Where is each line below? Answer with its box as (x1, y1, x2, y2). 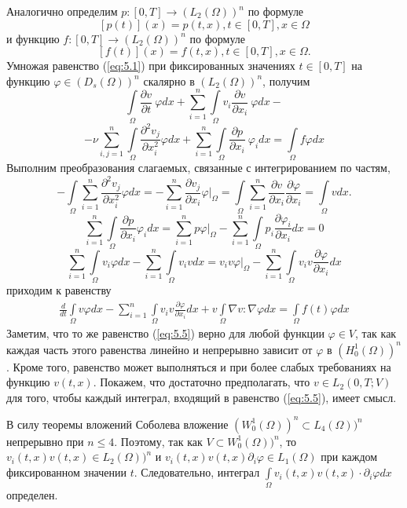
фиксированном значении (6, 464, 127, 481)
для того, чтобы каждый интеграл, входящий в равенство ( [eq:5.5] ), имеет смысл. (6, 389, 397, 405)
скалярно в (143, 72, 195, 89)
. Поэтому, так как (114, 433, 203, 449)
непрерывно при (6, 433, 84, 449)
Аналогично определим (6, 3, 118, 19)
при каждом (321, 448, 378, 465)
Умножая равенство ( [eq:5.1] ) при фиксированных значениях (6, 57, 295, 74)
